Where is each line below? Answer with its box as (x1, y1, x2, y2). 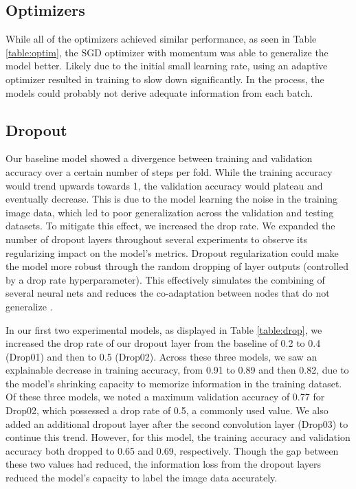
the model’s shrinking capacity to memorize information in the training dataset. (5, 376, 342, 390)
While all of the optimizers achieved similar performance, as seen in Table (5, 32, 317, 46)
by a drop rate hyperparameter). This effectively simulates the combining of (5, 272, 325, 286)
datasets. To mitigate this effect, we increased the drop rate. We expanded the (5, 218, 335, 233)
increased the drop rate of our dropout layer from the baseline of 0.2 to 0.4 (5, 336, 321, 350)
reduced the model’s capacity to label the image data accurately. (5, 470, 278, 485)
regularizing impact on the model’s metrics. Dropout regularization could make (5, 245, 339, 260)
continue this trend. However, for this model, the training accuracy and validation (5, 430, 351, 444)
